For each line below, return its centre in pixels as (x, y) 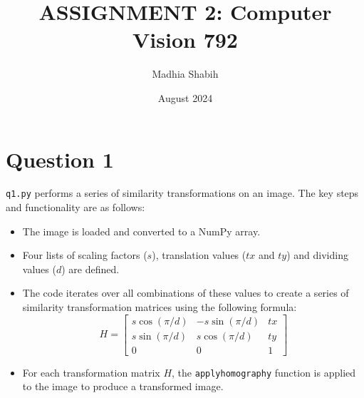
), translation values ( (199, 255)
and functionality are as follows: (76, 207)
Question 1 (60, 159)
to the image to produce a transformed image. (123, 386)
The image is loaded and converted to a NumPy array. (141, 231)
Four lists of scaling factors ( (85, 255)
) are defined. (90, 269)
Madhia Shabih (185, 74)
